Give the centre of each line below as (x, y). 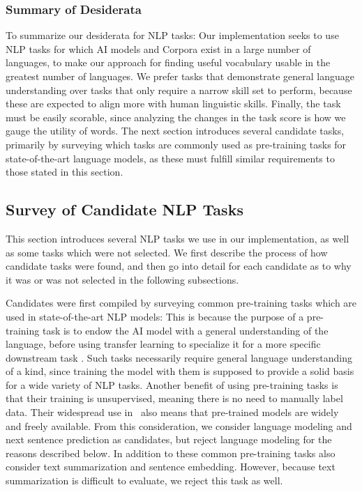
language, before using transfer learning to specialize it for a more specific (163, 344)
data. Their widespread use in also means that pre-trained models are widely (172, 412)
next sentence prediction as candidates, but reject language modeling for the (169, 439)
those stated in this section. (65, 172)
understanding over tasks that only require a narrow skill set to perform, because (179, 90)
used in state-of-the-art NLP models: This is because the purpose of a (155, 316)
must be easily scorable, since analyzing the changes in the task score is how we (176, 117)
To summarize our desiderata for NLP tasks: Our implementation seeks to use (172, 35)
